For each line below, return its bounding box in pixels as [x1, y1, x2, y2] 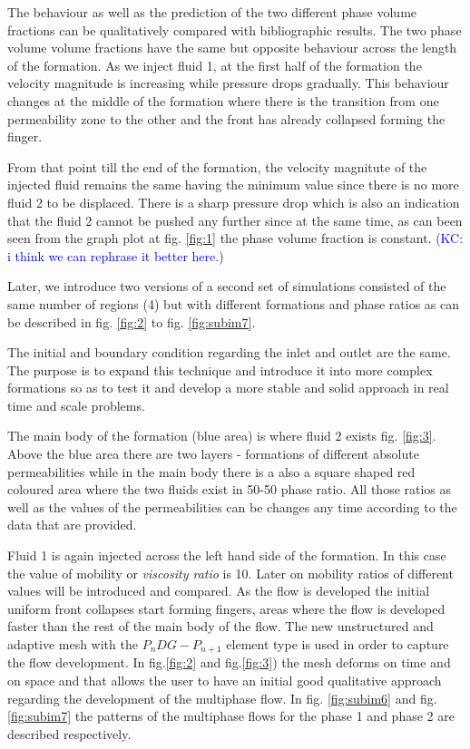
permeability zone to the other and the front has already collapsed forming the [7, 109, 446, 128]
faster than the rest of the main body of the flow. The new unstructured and [7, 617, 434, 636]
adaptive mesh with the [7, 635, 138, 653]
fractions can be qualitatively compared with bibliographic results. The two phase [7, 20, 462, 39]
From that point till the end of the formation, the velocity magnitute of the [7, 157, 427, 176]
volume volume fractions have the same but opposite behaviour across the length [7, 38, 457, 57]
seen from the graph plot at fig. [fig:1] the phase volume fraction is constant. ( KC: [7, 229, 464, 248]
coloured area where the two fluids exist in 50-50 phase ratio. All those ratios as [7, 480, 452, 499]
